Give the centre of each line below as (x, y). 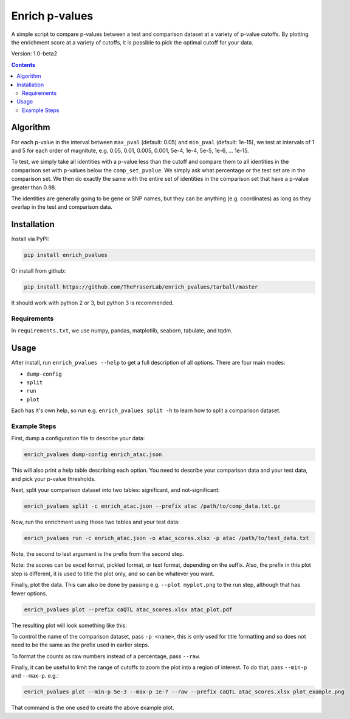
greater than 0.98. (34, 187)
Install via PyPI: (30, 239)
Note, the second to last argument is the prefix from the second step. (98, 553)
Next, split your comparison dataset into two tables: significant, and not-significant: (115, 490)
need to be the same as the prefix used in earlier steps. (80, 645)
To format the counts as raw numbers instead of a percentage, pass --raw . (106, 656)
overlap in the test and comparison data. (62, 207)
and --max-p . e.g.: (35, 676)
